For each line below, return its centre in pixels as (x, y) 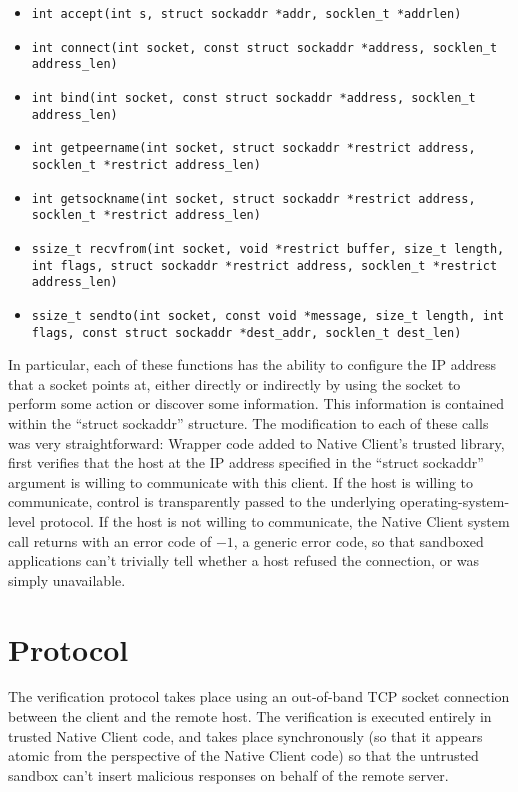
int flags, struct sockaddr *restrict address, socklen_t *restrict (264, 265)
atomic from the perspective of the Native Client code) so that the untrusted (243, 755)
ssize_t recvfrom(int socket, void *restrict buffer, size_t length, (268, 248)
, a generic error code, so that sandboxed (358, 540)
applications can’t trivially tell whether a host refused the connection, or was (244, 560)
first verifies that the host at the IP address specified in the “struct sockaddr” (246, 462)
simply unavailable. (67, 579)
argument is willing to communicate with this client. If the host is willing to (241, 481)
